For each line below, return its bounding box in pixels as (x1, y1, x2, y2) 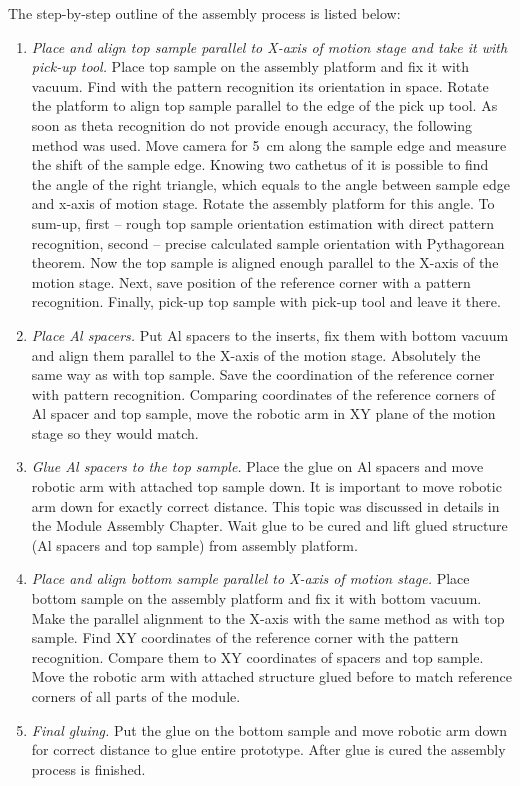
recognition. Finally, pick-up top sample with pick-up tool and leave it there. (31, 291, 501, 312)
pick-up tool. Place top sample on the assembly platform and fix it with (31, 56, 470, 77)
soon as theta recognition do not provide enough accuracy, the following (31, 114, 472, 135)
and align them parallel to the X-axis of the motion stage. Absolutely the (31, 344, 481, 365)
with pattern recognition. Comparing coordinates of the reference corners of (31, 383, 496, 404)
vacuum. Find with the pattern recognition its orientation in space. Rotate (31, 75, 489, 96)
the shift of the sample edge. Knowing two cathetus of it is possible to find (31, 154, 489, 175)
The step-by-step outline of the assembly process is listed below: (8, 3, 401, 23)
